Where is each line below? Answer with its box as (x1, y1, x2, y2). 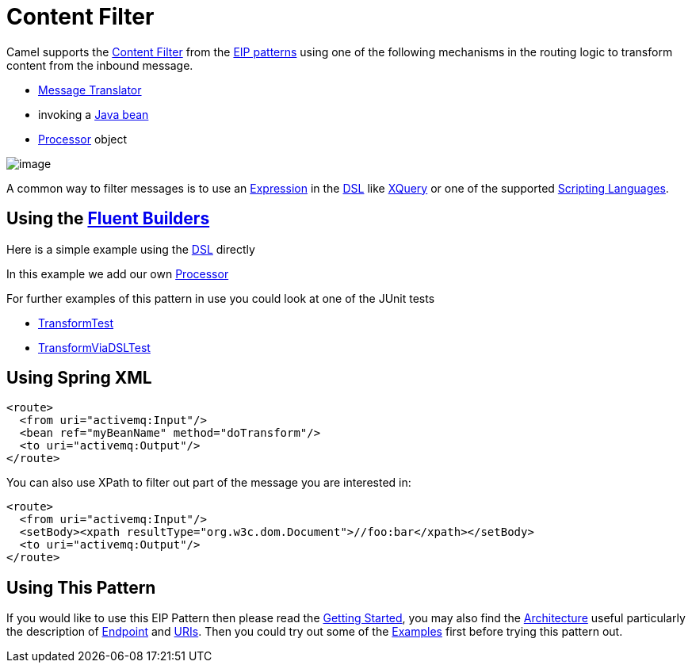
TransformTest (38, 315, 114, 330)
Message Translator (38, 82, 142, 97)
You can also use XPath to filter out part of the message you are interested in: (6, 476, 411, 490)
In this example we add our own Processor (6, 266, 229, 281)
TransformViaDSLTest (38, 340, 151, 354)
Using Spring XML (6, 368, 152, 388)
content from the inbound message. (6, 58, 193, 72)
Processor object (38, 132, 128, 146)
